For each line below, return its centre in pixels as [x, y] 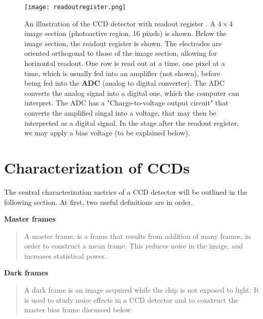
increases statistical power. [65, 255]
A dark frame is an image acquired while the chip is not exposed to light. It [142, 290]
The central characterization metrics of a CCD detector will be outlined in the [126, 191]
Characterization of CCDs [97, 167]
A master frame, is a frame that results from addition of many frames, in [137, 236]
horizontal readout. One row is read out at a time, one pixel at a [125, 63]
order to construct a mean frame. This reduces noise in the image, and [134, 246]
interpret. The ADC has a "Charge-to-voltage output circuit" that [126, 103]
